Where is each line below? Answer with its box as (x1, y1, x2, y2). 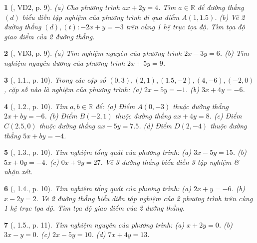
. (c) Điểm (209, 111, 242, 121)
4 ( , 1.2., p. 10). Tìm (4, 101, 68, 111)
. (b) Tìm (220, 48, 249, 58)
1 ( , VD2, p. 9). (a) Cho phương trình (4, 2, 120, 12)
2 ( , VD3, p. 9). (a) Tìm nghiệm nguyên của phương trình (4, 48, 182, 58)
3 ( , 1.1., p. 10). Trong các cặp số (4, 74, 106, 85)
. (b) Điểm (44, 111, 77, 121)
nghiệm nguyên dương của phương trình (4, 57, 125, 68)
